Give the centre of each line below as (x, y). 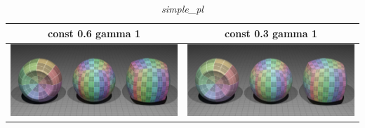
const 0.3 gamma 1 (271, 33)
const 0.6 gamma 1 (94, 33)
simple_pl (182, 8)
